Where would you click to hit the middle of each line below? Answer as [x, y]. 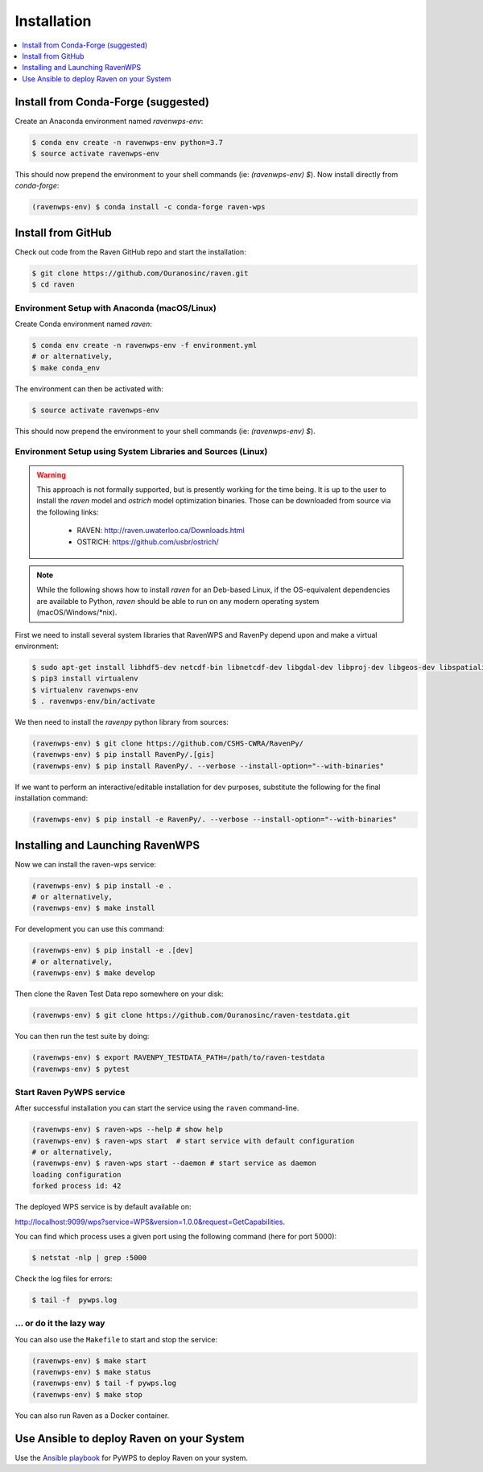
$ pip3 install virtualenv [85, 679]
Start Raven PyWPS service [70, 1092]
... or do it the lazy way [60, 1323]
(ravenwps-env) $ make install [94, 908]
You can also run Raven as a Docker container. [92, 1415]
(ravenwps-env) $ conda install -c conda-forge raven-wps [149, 207]
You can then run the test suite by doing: [82, 1036]
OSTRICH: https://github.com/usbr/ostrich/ [148, 542]
